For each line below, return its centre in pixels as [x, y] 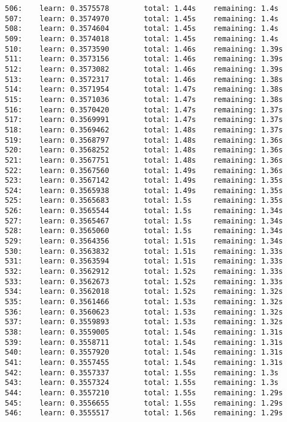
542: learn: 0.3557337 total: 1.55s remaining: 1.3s [142, 373]
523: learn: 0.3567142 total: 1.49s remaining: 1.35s [144, 181]
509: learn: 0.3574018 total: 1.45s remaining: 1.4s [142, 39]
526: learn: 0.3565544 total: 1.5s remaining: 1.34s [144, 211]
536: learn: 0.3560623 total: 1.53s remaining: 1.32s [144, 312]
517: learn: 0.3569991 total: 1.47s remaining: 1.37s [144, 120]
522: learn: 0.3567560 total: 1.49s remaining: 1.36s [144, 170]
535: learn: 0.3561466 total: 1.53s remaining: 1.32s [144, 302]
